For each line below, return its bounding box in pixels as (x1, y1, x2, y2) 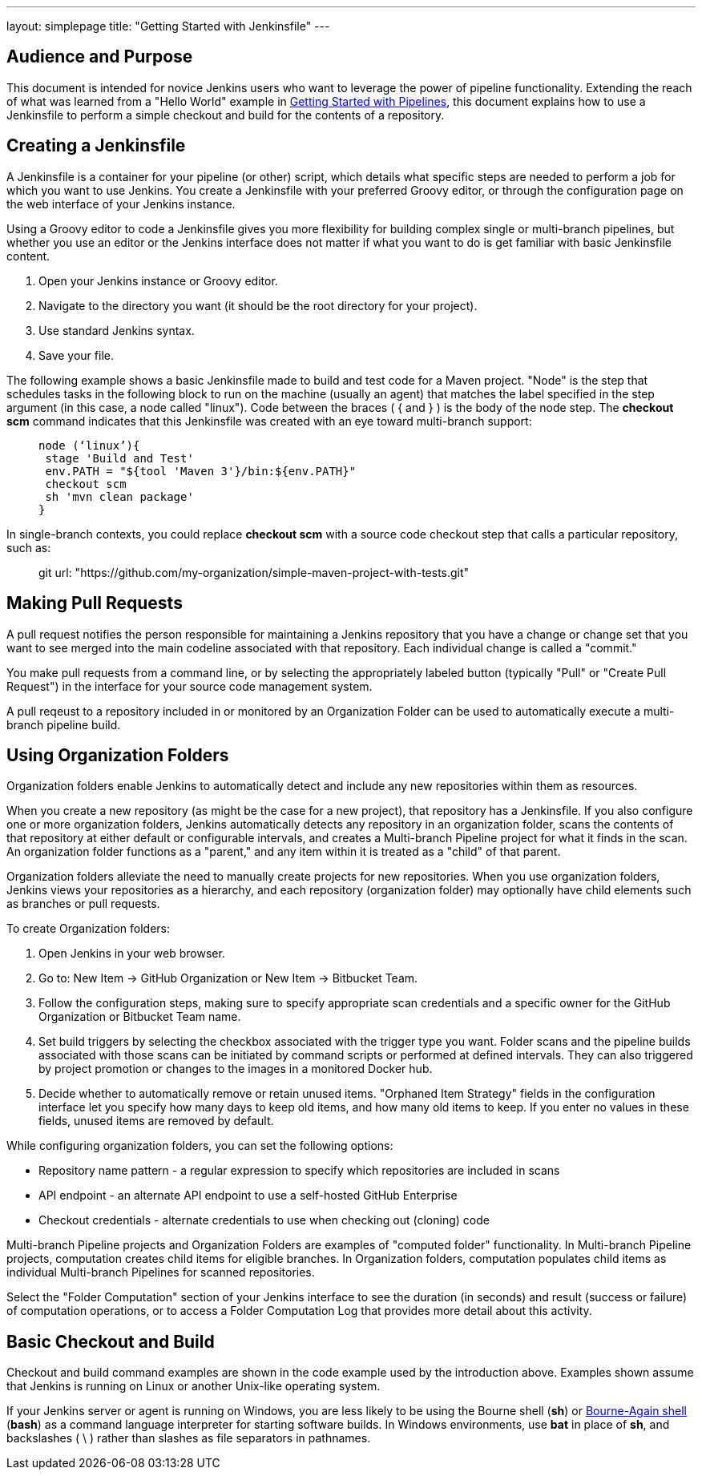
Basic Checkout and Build (6, 1331, 215, 1352)
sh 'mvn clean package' (45, 490, 194, 503)
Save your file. (38, 348, 114, 362)
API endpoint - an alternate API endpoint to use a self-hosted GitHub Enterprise (38, 1188, 458, 1203)
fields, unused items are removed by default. (38, 1114, 274, 1128)
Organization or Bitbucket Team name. (38, 1010, 241, 1024)
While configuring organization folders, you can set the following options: (6, 1139, 393, 1153)
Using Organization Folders (6, 744, 229, 765)
